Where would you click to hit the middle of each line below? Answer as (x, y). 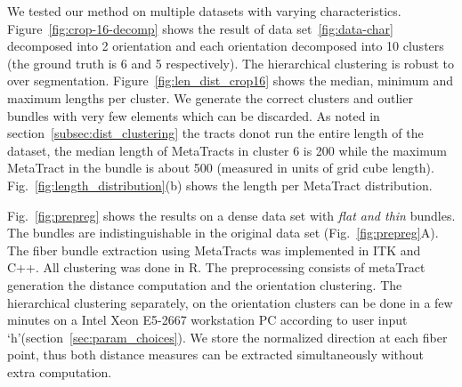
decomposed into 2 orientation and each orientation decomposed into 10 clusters (226, 46)
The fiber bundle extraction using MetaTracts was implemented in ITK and (214, 250)
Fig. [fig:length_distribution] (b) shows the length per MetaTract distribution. (220, 185)
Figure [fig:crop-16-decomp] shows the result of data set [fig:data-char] (200, 28)
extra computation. (60, 371)
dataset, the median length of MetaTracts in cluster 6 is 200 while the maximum (227, 150)
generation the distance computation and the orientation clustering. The (205, 284)
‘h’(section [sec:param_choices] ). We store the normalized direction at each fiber (227, 337)
